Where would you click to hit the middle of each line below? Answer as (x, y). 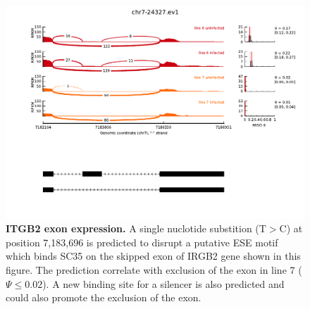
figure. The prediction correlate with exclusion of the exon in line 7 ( (154, 270)
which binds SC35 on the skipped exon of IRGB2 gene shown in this (153, 256)
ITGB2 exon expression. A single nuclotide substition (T (136, 228)
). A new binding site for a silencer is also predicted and (163, 283)
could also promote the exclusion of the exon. (104, 297)
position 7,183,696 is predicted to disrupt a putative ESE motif (142, 242)
